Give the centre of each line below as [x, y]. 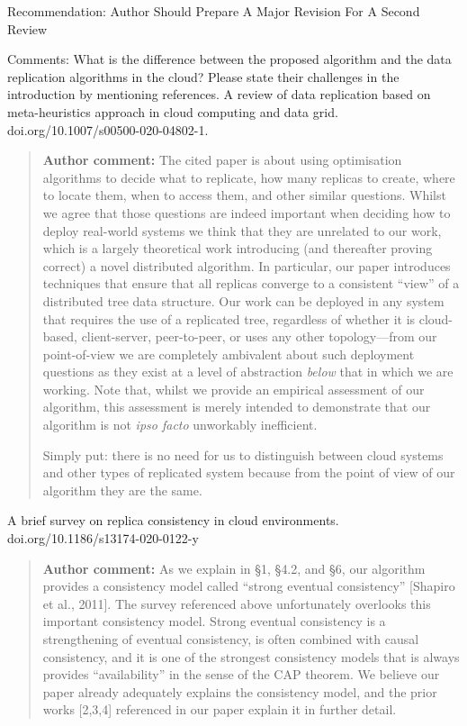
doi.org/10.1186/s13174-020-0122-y [103, 538]
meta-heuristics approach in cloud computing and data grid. [173, 111]
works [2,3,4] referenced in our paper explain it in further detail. [220, 709]
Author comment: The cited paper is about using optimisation [222, 160]
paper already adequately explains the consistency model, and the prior [240, 691]
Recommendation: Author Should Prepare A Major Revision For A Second [214, 11]
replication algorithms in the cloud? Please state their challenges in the [203, 76]
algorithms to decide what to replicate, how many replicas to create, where [249, 177]
